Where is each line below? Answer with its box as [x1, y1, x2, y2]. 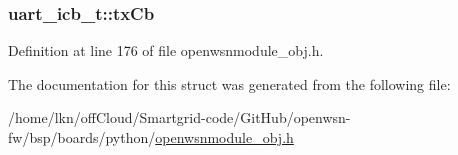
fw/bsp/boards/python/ [8, 127, 156, 147]
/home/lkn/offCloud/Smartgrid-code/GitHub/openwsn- [8, 107, 351, 128]
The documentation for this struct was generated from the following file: [8, 73, 451, 94]
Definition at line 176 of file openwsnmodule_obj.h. [8, 40, 324, 61]
